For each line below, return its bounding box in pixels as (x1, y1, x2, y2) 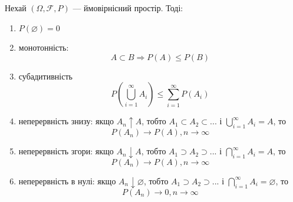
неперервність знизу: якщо (18, 115, 114, 127)
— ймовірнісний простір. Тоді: (73, 2, 183, 14)
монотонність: (18, 41, 69, 54)
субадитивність (18, 69, 73, 82)
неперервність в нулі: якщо (18, 174, 116, 187)
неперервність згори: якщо (18, 145, 114, 157)
